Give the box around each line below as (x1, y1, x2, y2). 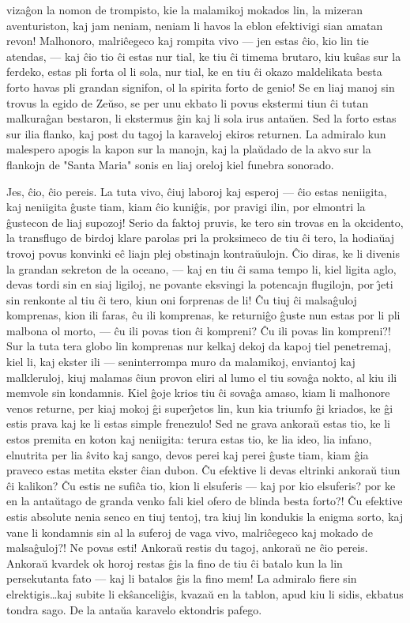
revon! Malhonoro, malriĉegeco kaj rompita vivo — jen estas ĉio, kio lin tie (6, 32, 369, 49)
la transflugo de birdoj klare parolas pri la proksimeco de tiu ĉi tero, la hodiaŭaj (6, 229, 394, 246)
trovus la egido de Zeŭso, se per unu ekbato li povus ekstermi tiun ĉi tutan (6, 94, 369, 111)
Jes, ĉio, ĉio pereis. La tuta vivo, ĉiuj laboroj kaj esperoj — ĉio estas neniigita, (6, 183, 387, 199)
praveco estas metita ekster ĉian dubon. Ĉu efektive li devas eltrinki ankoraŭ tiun (6, 462, 401, 478)
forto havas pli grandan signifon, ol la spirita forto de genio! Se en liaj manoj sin (6, 78, 395, 95)
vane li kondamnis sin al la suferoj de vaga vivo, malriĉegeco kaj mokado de (6, 523, 373, 540)
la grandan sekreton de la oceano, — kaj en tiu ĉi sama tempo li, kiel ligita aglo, (6, 260, 397, 277)
